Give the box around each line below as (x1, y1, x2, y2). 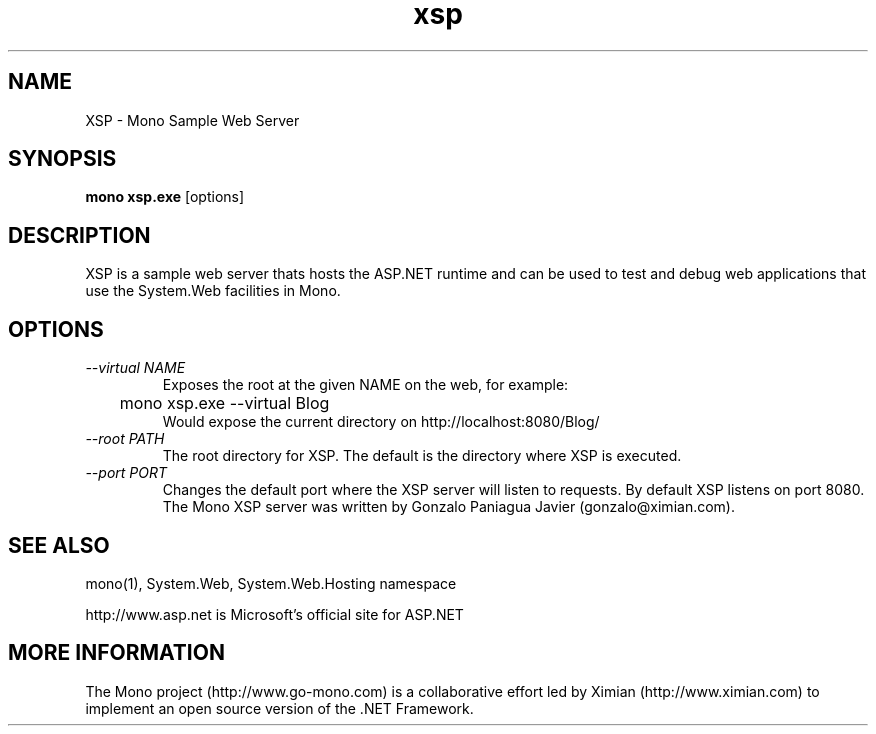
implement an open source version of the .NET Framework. (85, 699, 474, 717)
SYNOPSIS (8, 146, 117, 172)
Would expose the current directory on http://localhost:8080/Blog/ (162, 413, 600, 431)
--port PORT (85, 464, 168, 482)
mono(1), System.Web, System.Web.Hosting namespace (85, 574, 457, 592)
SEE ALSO (8, 532, 110, 558)
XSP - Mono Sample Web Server (85, 111, 300, 129)
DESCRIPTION (8, 222, 151, 248)
